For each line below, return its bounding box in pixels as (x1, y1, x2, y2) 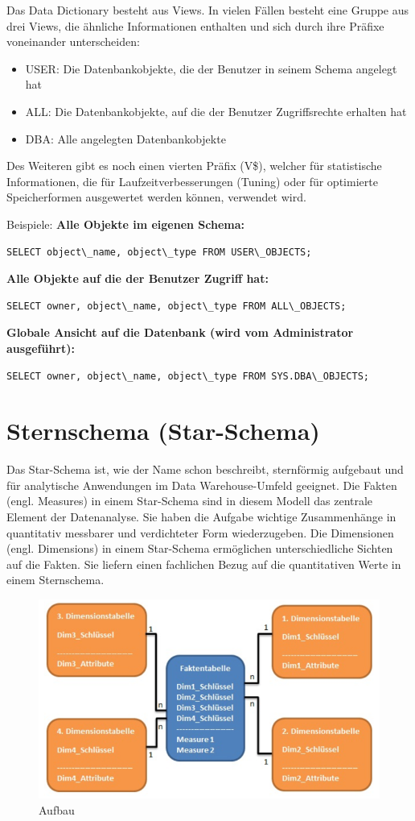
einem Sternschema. (6, 571, 105, 588)
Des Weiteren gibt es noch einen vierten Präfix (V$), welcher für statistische (6, 157, 382, 174)
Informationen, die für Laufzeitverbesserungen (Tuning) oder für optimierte (6, 172, 378, 189)
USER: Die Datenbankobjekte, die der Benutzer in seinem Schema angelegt (25, 60, 397, 77)
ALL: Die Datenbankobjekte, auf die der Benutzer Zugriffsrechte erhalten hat (25, 102, 407, 119)
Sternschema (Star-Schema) (6, 414, 320, 447)
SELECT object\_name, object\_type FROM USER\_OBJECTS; (6, 246, 312, 258)
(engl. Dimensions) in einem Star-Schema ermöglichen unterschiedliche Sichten (6, 540, 393, 557)
